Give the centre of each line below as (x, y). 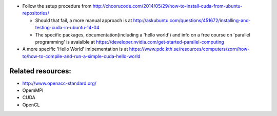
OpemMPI (33, 90)
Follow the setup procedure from (57, 6)
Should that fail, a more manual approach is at (84, 20)
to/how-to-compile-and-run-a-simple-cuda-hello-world (81, 56)
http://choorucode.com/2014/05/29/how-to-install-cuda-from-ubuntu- (167, 6)
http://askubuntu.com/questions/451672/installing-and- (192, 20)
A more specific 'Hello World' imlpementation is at (75, 49)
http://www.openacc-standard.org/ (60, 83)
